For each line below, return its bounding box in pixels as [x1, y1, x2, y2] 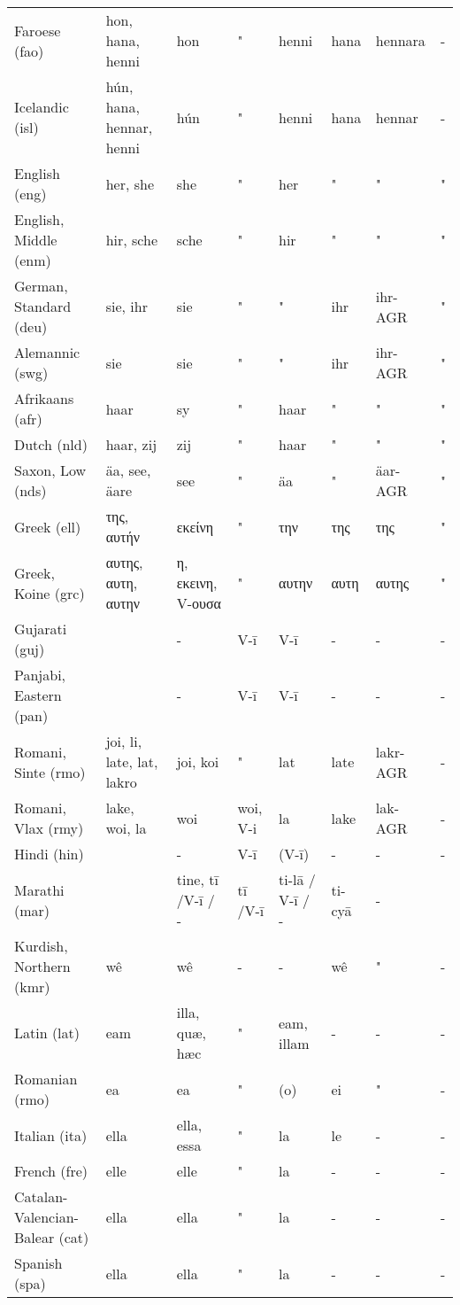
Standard [14, 296, 72, 316]
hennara [375, 30, 425, 50]
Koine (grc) [14, 582, 85, 603]
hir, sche [105, 229, 158, 250]
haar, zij [105, 434, 157, 454]
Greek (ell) [14, 516, 81, 537]
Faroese [14, 19, 61, 41]
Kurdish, [14, 936, 68, 956]
